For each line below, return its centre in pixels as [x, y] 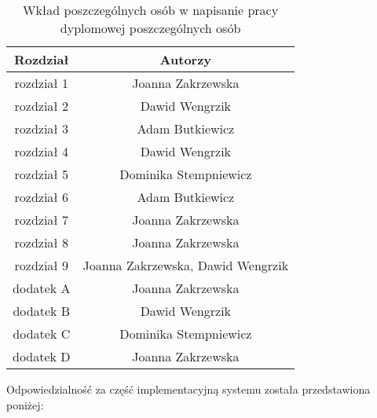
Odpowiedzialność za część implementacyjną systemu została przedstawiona [188, 389]
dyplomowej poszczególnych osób [150, 28]
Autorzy [186, 59]
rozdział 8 [42, 242]
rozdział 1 [42, 83]
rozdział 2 [42, 106]
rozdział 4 [42, 151]
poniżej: [25, 404]
